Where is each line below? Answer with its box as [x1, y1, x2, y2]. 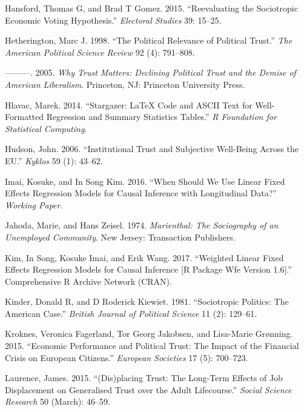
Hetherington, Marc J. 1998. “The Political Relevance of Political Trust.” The [5, 34, 292, 47]
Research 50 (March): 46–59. [5, 395, 110, 408]
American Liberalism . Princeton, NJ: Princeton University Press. [5, 78, 245, 90]
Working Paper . [5, 198, 63, 211]
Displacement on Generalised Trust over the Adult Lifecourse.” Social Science [5, 383, 292, 396]
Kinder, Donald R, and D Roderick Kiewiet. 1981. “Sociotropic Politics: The [5, 295, 289, 308]
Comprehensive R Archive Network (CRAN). [5, 274, 172, 287]
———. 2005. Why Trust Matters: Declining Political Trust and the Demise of [5, 66, 296, 79]
